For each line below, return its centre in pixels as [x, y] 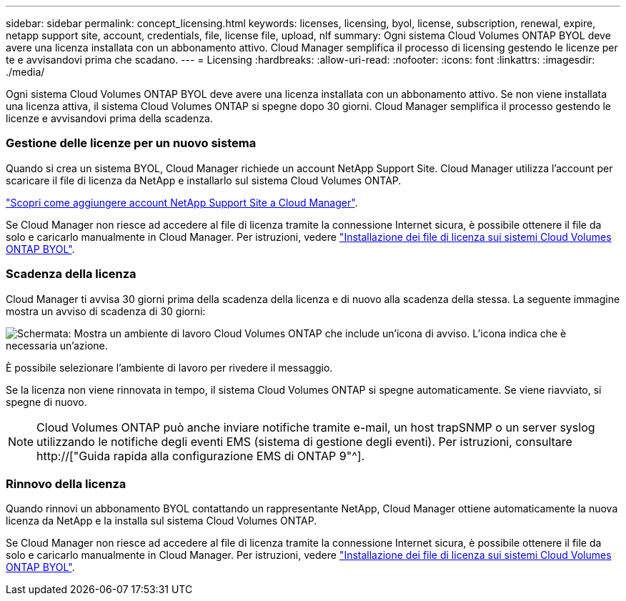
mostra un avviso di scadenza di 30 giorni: [106, 311]
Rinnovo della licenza [66, 483]
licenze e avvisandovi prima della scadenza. [109, 118]
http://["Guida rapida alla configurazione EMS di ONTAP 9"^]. [201, 456]
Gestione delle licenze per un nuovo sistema [131, 143]
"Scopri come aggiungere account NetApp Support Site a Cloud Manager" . [182, 202]
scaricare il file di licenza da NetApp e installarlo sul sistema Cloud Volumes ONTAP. [204, 180]
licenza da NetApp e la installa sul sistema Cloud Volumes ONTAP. [162, 521]
